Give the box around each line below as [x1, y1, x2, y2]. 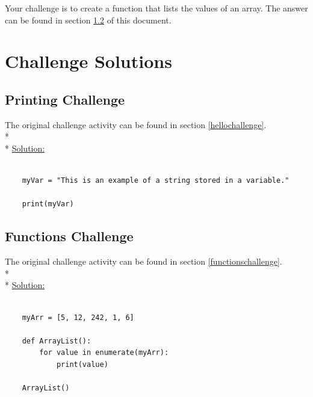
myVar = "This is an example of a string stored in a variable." [22, 176, 290, 185]
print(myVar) [22, 200, 74, 209]
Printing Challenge [5, 90, 125, 108]
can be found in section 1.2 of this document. [5, 13, 172, 26]
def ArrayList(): [22, 336, 91, 345]
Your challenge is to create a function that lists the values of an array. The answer [5, 2, 308, 14]
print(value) [56, 360, 108, 369]
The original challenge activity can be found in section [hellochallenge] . [5, 118, 267, 131]
